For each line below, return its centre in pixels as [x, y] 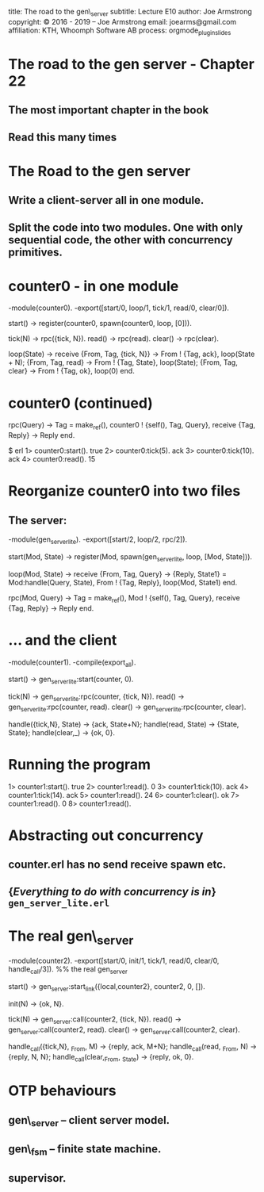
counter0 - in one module [94, 286]
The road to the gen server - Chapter [132, 64]
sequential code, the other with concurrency [121, 240]
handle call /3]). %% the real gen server [68, 970]
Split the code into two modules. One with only [126, 227]
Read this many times [63, 137]
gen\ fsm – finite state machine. [85, 1150]
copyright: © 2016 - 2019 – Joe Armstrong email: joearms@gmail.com [122, 21]
